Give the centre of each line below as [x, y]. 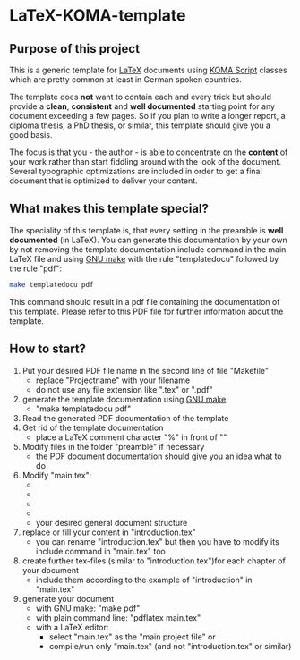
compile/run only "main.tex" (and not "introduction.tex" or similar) [170, 646]
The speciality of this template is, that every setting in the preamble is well [146, 230]
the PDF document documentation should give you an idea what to [159, 456]
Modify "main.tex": [57, 475]
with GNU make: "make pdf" [88, 608]
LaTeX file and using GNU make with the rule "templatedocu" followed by [144, 258]
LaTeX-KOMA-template [98, 16]
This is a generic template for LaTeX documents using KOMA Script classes [149, 70]
